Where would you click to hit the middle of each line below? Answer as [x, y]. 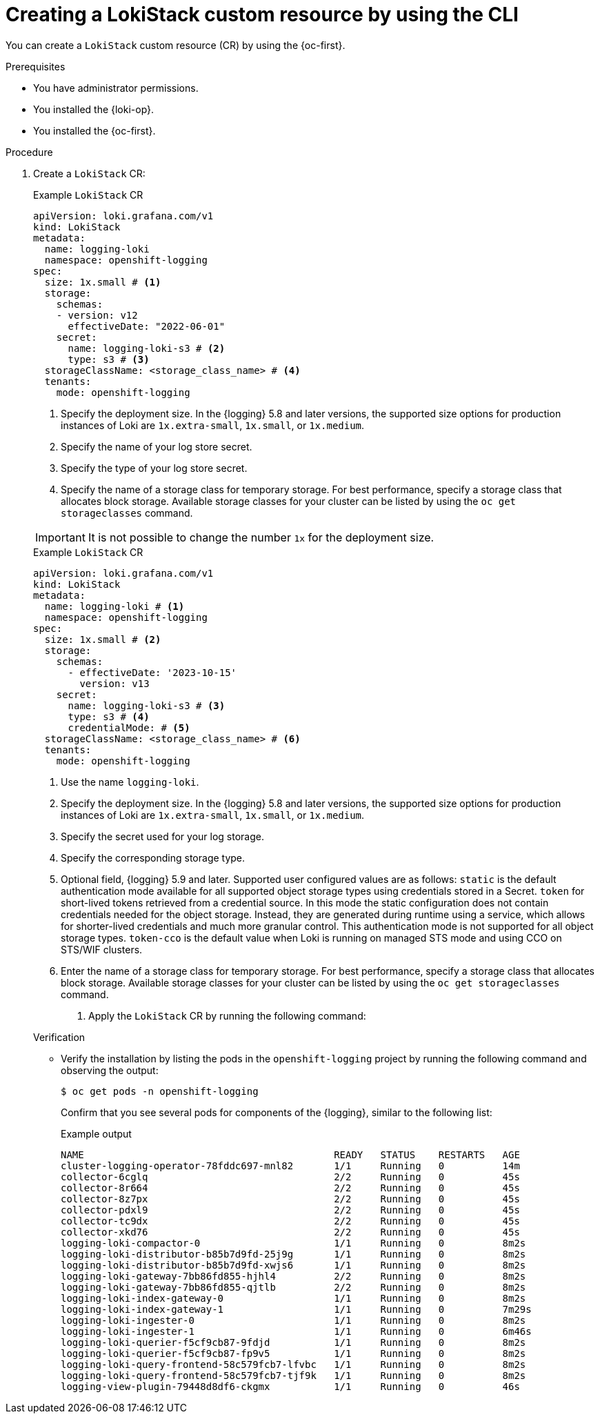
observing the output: [110, 1070]
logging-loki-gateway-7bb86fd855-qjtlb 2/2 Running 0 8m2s [293, 1287]
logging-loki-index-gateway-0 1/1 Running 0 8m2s [293, 1298]
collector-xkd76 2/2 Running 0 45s [290, 1232]
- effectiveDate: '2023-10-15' [152, 672]
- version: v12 [97, 315]
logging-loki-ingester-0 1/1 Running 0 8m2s [293, 1320]
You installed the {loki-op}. [94, 109]
